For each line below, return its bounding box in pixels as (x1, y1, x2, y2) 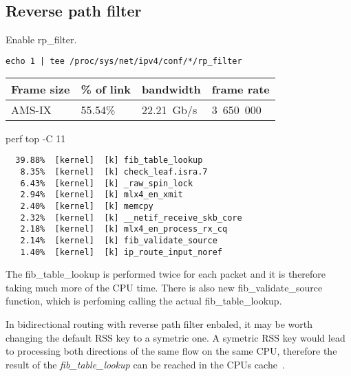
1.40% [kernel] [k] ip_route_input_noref (20, 247, 222, 257)
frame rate (211, 80, 270, 97)
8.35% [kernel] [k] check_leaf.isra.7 (20, 166, 208, 177)
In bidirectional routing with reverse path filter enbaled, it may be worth (6, 316, 313, 331)
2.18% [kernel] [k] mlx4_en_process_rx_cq (20, 224, 228, 234)
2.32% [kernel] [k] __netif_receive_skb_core (20, 212, 242, 223)
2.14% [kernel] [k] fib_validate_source (20, 235, 217, 245)
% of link (81, 80, 131, 97)
